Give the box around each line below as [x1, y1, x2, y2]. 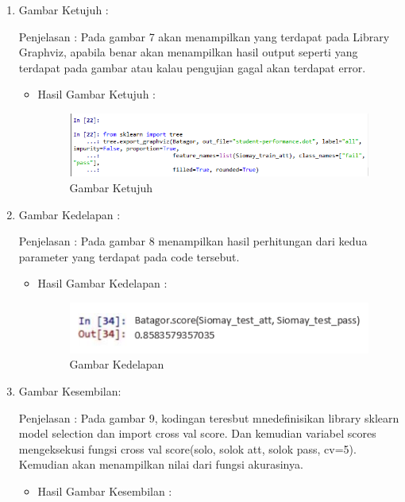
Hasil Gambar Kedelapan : [37, 275, 168, 292]
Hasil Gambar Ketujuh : [37, 86, 156, 102]
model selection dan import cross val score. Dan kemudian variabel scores [18, 425, 376, 442]
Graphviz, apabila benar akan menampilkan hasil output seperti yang [18, 44, 358, 60]
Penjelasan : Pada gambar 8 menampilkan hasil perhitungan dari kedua [18, 233, 368, 249]
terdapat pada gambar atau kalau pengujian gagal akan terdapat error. [18, 59, 366, 75]
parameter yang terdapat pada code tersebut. [18, 248, 240, 265]
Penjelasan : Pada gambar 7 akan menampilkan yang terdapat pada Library [18, 28, 390, 44]
